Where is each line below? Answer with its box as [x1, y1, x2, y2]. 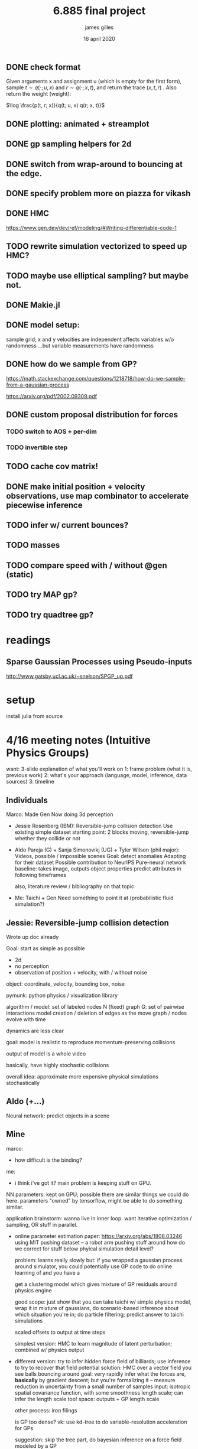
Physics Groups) [6, 746, 90, 759]
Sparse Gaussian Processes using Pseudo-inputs [6, 657, 192, 667]
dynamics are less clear [6, 1027, 64, 1034]
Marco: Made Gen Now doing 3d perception [6, 811, 113, 818]
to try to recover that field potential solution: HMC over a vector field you [14, 1364, 192, 1371]
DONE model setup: [6, 320, 80, 330]
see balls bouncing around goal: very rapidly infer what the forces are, [14, 1370, 186, 1377]
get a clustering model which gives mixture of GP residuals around [14, 1281, 177, 1288]
